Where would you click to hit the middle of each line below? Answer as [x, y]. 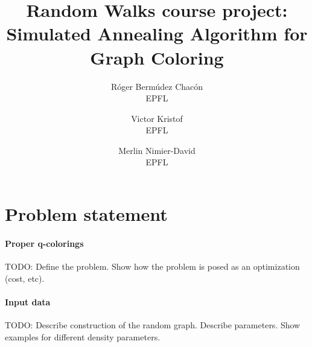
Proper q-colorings [44, 243]
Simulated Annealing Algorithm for [157, 33]
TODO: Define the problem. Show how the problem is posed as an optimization [152, 266]
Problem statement [86, 214]
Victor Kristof [157, 118]
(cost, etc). [25, 278]
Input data [28, 301]
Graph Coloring [157, 57]
